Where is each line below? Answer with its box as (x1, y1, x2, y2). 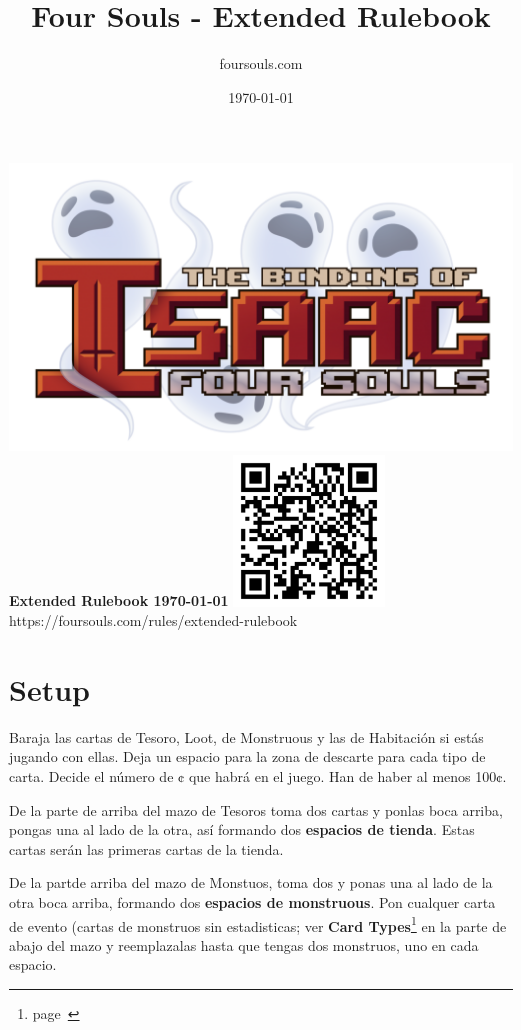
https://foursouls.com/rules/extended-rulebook (9, 610, 298, 631)
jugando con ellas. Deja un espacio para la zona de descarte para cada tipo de (9, 746, 486, 767)
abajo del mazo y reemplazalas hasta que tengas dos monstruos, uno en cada (9, 934, 479, 955)
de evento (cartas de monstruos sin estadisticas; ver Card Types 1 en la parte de (9, 912, 507, 936)
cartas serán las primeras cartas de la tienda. (9, 838, 284, 859)
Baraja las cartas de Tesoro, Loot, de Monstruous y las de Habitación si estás (9, 726, 484, 747)
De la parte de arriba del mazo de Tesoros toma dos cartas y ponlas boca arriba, (9, 799, 503, 820)
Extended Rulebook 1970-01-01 (9, 590, 229, 611)
